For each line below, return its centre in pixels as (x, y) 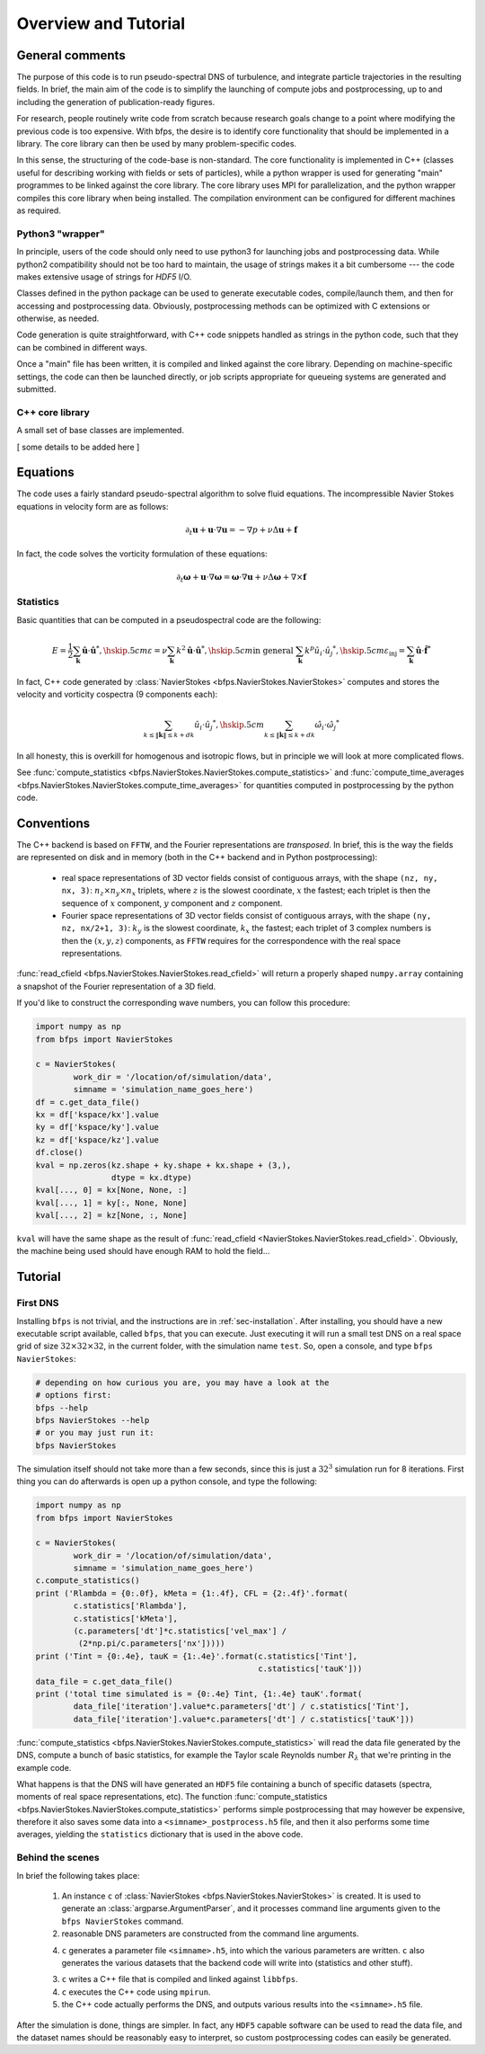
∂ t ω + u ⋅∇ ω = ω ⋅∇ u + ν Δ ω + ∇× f (242, 578)
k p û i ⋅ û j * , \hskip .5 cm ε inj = (355, 651)
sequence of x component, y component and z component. (172, 903)
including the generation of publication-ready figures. (116, 102)
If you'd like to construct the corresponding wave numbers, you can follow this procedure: (183, 1003)
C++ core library (53, 412)
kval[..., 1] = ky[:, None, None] (111, 1203)
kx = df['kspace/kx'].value (97, 1114)
